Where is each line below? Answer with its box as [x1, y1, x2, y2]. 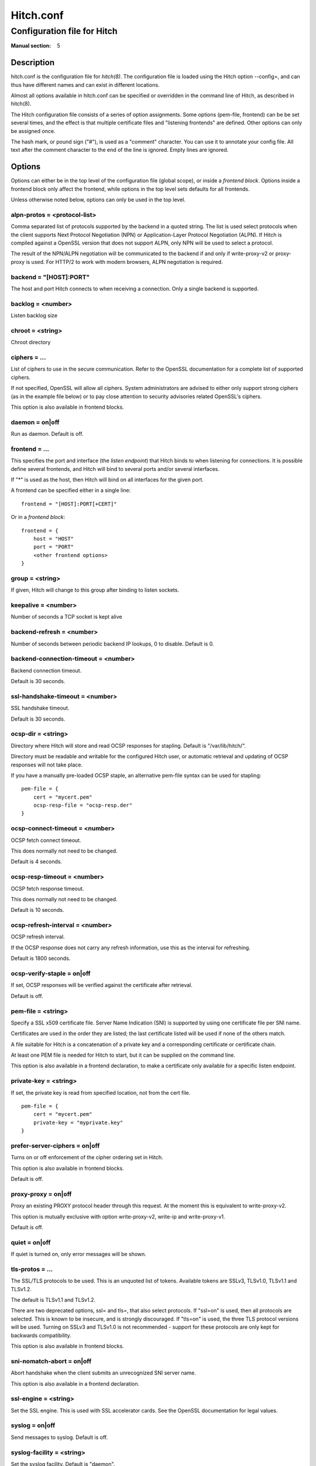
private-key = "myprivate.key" [33, 1119, 123, 1126]
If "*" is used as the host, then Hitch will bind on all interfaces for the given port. [11, 476, 204, 483]
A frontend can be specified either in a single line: [11, 487, 131, 494]
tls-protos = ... [11, 1265, 53, 1273]
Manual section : [11, 42, 51, 49]
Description [11, 57, 55, 67]
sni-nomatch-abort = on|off [11, 1357, 92, 1365]
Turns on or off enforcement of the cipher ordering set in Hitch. [11, 1154, 163, 1161]
